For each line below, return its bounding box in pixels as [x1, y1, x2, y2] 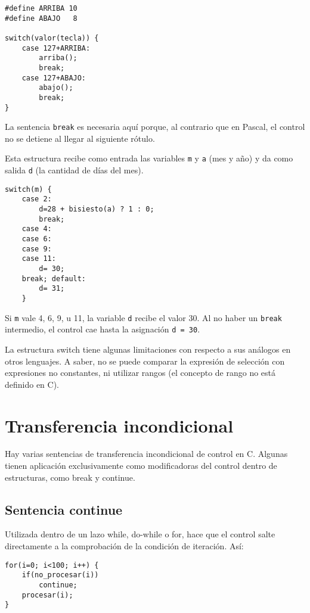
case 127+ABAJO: [21, 73, 86, 82]
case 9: [21, 244, 52, 253]
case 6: [21, 235, 52, 244]
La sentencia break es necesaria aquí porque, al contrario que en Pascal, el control [5, 120, 305, 133]
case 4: [21, 225, 52, 234]
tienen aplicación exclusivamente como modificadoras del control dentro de [5, 459, 277, 472]
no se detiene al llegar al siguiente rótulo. [5, 132, 155, 144]
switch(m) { [5, 185, 52, 194]
